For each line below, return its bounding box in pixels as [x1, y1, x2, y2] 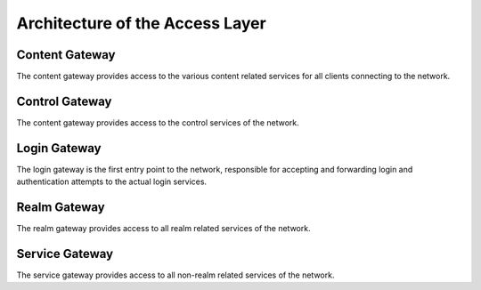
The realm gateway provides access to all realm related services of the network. [16, 223, 311, 234]
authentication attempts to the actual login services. [16, 176, 208, 187]
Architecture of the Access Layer [16, 13, 266, 33]
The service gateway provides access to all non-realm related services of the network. [16, 270, 335, 280]
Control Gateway [16, 93, 112, 109]
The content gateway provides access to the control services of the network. [16, 117, 300, 128]
